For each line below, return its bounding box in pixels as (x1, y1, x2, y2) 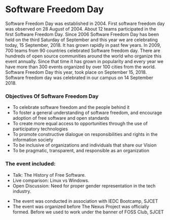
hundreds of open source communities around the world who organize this (5, 52, 162, 59)
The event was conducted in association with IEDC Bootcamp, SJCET (12, 198, 158, 204)
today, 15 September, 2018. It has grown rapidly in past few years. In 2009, (5, 42, 161, 48)
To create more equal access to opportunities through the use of (12, 121, 148, 127)
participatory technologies (12, 126, 68, 132)
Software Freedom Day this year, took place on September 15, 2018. (5, 69, 147, 75)
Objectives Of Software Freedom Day (5, 93, 99, 100)
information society (12, 136, 53, 143)
